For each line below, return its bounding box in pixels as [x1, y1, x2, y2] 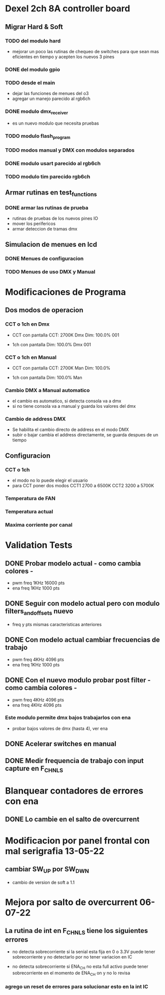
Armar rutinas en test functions [5, 188, 97, 198]
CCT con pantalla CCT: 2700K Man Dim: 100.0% [12, 365, 111, 371]
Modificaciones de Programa [5, 286, 126, 298]
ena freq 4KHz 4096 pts [12, 702, 62, 708]
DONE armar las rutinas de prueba [5, 204, 89, 211]
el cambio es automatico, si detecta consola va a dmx [12, 398, 122, 404]
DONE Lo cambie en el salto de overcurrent [5, 815, 139, 824]
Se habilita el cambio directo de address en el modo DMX [12, 427, 129, 432]
